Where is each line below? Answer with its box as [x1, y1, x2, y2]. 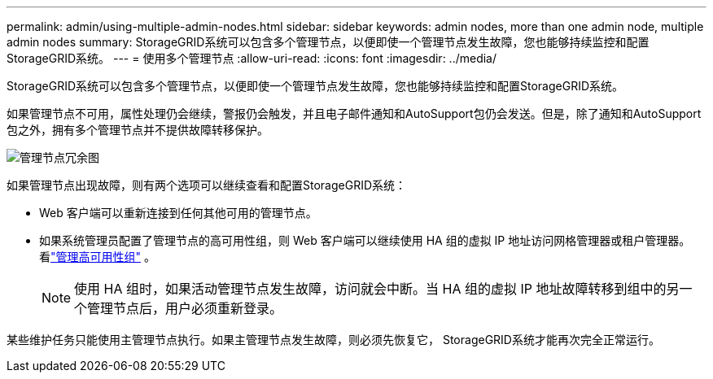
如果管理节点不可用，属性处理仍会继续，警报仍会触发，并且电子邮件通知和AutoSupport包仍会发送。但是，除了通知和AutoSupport [7, 107, 702, 120]
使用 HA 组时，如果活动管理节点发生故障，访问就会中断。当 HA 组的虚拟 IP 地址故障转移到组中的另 [74, 281, 680, 297]
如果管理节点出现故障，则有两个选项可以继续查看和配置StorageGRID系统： [7, 178, 407, 192]
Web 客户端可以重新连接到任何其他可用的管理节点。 [39, 206, 317, 220]
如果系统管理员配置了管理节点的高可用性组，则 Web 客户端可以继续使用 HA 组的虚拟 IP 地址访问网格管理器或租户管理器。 [39, 233, 691, 247]
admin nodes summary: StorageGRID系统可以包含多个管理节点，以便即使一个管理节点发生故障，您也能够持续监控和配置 [7, 35, 650, 49]
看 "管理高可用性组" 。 [39, 250, 155, 264]
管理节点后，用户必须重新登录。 [87, 300, 283, 316]
